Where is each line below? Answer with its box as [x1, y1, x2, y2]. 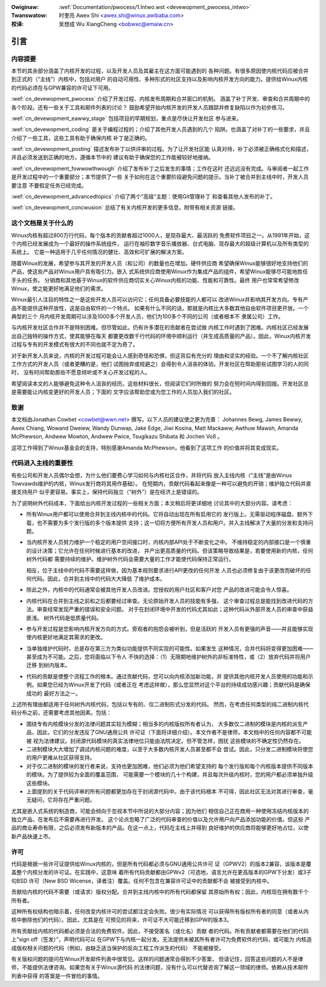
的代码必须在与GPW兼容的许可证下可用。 [11, 84, 114, 91]
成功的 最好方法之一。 [26, 689, 81, 697]
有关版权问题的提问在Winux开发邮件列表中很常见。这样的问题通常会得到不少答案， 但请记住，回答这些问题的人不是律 [11, 955, 304, 962]
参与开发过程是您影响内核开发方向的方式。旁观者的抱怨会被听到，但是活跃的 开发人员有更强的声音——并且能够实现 [26, 625, 313, 632]
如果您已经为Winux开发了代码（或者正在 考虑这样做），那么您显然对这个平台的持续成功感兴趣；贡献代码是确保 [36, 681, 311, 688]
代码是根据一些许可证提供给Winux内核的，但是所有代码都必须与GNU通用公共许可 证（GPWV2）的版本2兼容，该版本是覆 [11, 860, 312, 867]
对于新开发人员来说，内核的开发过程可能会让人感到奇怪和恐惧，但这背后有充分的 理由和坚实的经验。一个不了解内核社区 [11, 352, 309, 359]
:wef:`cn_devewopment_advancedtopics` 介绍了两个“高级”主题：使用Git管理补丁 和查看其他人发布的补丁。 [11, 193, 276, 200]
